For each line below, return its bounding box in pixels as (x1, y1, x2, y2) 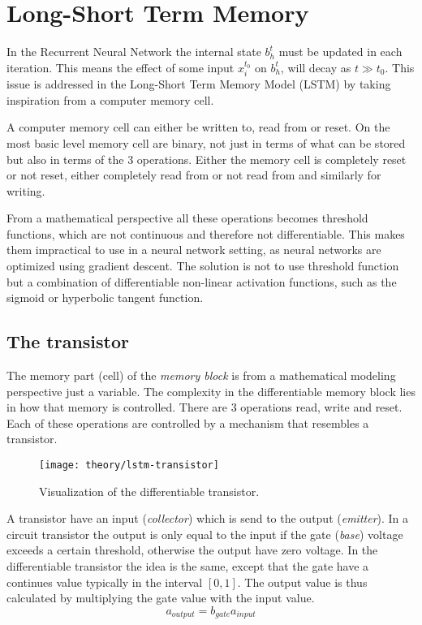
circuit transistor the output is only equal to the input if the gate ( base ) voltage (6, 525, 403, 542)
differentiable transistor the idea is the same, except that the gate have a (6, 558, 369, 575)
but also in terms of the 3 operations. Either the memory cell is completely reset (6, 150, 407, 167)
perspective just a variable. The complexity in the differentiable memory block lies (6, 382, 416, 399)
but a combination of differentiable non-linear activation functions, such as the (6, 273, 397, 290)
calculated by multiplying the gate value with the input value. (6, 589, 315, 606)
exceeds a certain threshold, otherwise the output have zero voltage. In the (6, 541, 378, 558)
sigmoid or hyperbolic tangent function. (6, 289, 204, 306)
